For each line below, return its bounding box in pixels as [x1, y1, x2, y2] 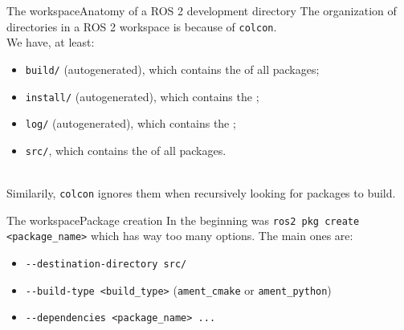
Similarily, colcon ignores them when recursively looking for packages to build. [6, 185, 396, 202]
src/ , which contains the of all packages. [25, 141, 226, 158]
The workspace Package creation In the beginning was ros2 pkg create [6, 211, 360, 228]
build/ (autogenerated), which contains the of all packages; [25, 60, 320, 77]
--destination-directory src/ [25, 259, 187, 271]
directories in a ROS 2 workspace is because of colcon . [6, 18, 277, 35]
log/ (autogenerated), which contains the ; [25, 115, 236, 132]
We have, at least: [6, 34, 95, 51]
